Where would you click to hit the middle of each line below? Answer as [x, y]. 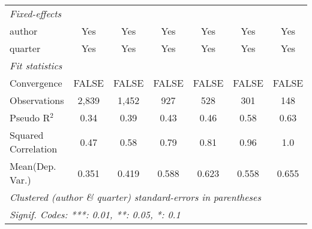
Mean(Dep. [33, 166]
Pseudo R [30, 117]
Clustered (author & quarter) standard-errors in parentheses [135, 197]
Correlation [34, 149]
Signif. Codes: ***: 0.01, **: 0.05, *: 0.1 [95, 214]
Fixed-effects [36, 13]
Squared [27, 135]
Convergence [36, 83]
